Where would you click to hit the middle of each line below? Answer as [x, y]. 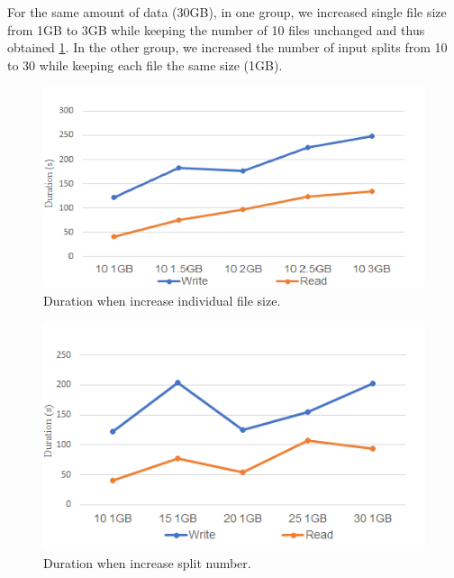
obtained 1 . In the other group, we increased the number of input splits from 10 [227, 47]
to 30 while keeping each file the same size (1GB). [145, 64]
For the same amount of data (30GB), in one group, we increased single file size [227, 12]
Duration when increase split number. [147, 562]
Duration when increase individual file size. [162, 300]
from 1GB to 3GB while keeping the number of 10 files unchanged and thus [216, 29]
